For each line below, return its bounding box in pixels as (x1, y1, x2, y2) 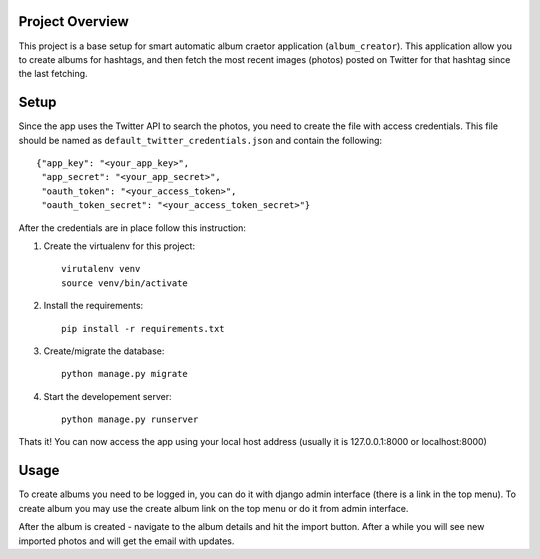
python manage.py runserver (61, 414, 199, 425)
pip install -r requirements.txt (61, 323, 225, 334)
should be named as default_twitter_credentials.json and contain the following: (18, 134, 383, 146)
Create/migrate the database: (43, 345, 165, 357)
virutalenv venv (61, 263, 141, 275)
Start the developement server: (43, 390, 172, 402)
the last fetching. (18, 68, 89, 80)
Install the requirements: (43, 300, 144, 312)
